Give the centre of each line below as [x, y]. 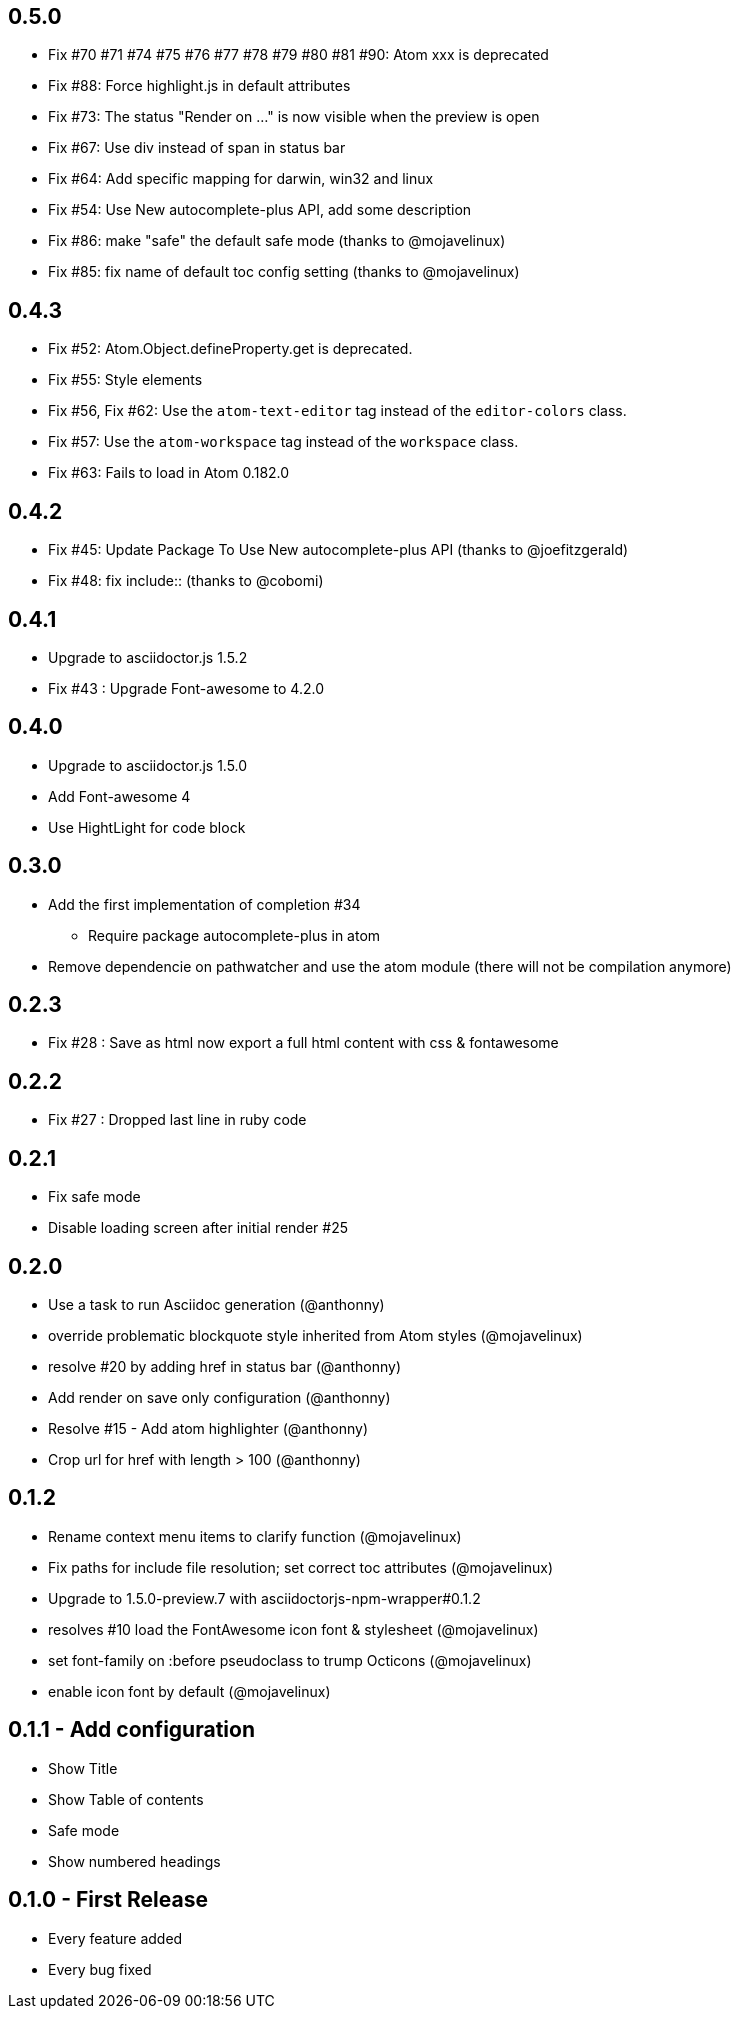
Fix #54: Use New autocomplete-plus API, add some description [260, 210]
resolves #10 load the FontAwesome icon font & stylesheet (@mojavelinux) [293, 1629]
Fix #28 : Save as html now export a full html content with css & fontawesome [303, 1043]
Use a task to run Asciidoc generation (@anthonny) [216, 1305]
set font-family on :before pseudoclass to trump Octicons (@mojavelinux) [290, 1660]
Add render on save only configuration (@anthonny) [219, 1398]
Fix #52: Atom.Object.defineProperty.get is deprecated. [230, 349]
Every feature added [115, 1938]
